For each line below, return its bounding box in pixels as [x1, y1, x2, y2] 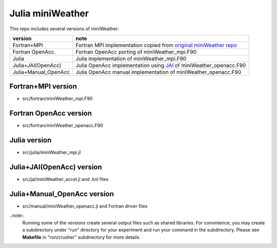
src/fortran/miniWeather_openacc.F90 [22, 122, 104, 129]
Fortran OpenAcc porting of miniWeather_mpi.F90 [75, 48, 197, 55]
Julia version [9, 136, 52, 144]
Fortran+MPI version [9, 82, 77, 91]
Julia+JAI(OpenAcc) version [9, 163, 102, 172]
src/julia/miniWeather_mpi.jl [22, 149, 81, 156]
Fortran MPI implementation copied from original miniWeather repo [75, 42, 237, 49]
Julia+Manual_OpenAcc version [9, 190, 114, 198]
